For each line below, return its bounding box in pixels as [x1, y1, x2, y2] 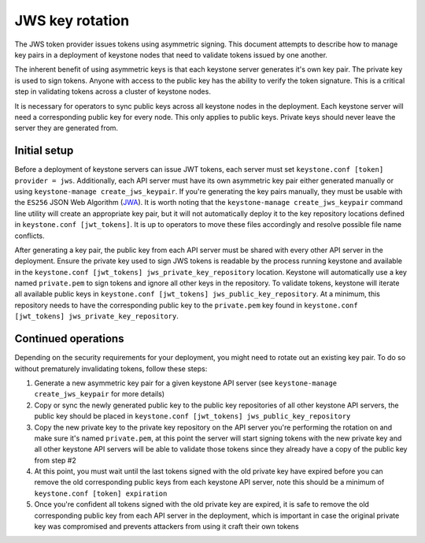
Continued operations [14, 332, 124, 346]
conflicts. [14, 231, 45, 240]
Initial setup [14, 144, 74, 158]
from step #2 [34, 456, 76, 465]
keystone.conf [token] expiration [34, 489, 168, 498]
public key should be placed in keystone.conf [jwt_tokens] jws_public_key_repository [34, 411, 351, 421]
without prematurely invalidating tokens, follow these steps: [14, 363, 208, 374]
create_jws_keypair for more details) [34, 389, 165, 399]
